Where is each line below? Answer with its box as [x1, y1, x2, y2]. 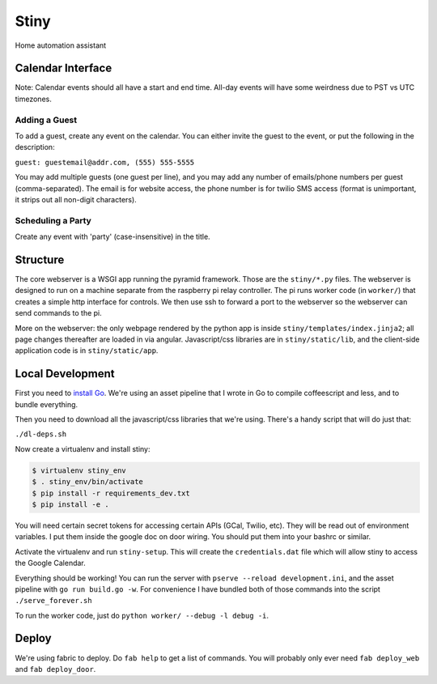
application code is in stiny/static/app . [15, 346, 159, 355]
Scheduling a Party [15, 215, 92, 226]
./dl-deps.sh [15, 430, 67, 439]
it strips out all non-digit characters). [15, 194, 137, 204]
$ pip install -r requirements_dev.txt [32, 488, 190, 498]
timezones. [15, 94, 52, 104]
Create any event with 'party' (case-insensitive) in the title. [15, 232, 210, 242]
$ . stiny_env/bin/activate [32, 478, 143, 486]
